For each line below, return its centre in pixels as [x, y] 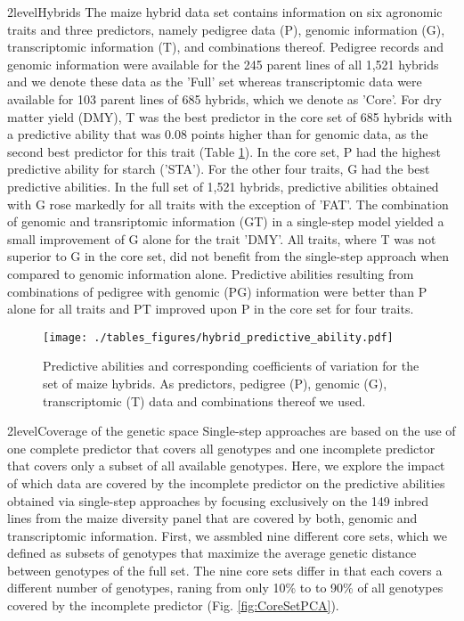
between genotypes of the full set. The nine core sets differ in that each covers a [225, 570]
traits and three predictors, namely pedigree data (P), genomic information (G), [226, 29]
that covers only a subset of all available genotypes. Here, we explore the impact [226, 466]
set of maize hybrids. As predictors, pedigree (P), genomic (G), [215, 383]
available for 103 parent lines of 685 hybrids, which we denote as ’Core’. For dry [224, 98]
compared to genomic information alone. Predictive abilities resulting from [211, 273]
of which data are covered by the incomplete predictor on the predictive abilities [226, 482]
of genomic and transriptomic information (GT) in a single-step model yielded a [226, 221]
